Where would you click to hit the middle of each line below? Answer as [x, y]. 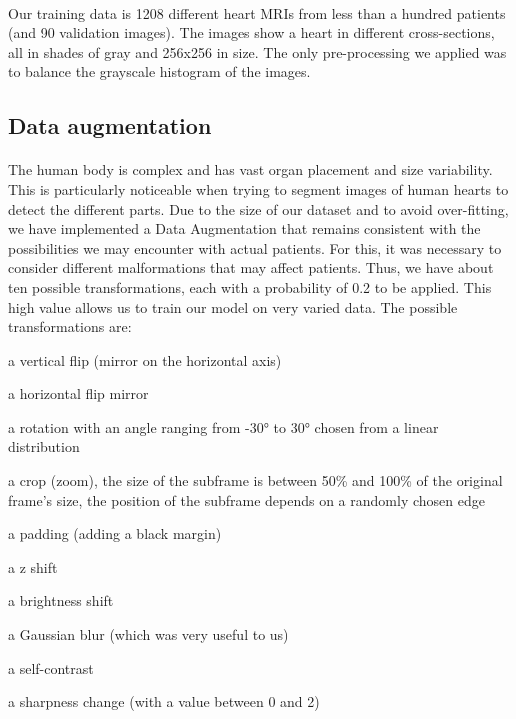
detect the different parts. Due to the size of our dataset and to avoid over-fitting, [258, 208]
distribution [44, 446]
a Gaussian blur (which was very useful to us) [148, 634]
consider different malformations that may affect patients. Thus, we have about [251, 267]
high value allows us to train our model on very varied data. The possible [233, 306]
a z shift [33, 566]
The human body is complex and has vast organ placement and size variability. [250, 169]
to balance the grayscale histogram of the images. [159, 71]
